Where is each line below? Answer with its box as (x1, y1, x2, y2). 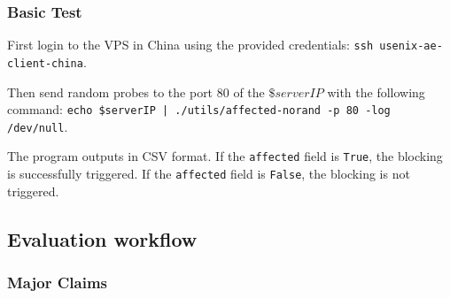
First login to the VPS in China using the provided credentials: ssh (7, 35, 374, 54)
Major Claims (7, 271, 107, 294)
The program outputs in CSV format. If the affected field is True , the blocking (7, 147, 443, 165)
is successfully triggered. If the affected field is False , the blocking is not (7, 164, 410, 183)
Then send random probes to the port (7, 82, 213, 101)
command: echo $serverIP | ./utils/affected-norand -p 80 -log (7, 100, 391, 118)
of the (233, 82, 265, 101)
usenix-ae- (379, 40, 443, 53)
